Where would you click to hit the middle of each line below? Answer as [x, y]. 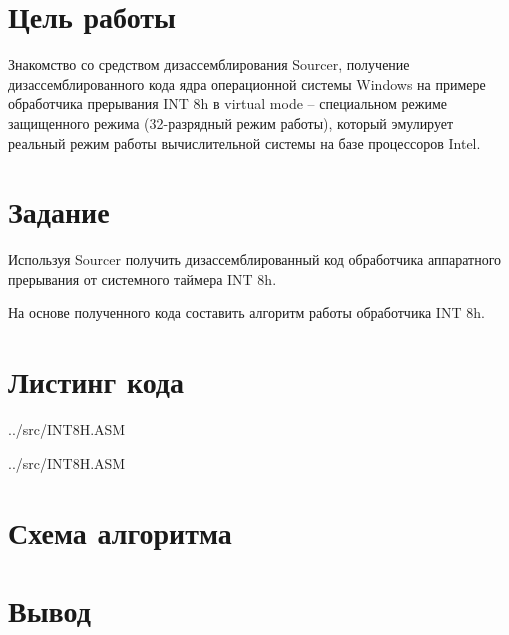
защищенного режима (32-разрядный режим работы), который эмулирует [231, 122]
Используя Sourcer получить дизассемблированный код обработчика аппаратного [255, 259]
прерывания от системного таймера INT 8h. [142, 278]
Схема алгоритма [120, 531]
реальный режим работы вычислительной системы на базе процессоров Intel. [244, 142]
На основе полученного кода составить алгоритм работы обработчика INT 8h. [246, 312]
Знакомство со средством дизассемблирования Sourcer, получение [209, 64]
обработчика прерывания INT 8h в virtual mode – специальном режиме [228, 103]
